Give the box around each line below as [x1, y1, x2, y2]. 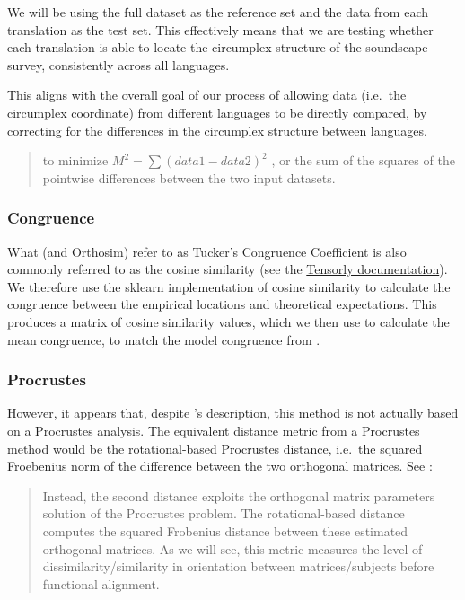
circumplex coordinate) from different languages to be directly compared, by [7, 102, 427, 121]
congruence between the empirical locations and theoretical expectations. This [7, 295, 437, 313]
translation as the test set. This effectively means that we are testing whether [7, 20, 434, 39]
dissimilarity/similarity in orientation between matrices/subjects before [42, 557, 434, 576]
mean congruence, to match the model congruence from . [7, 330, 320, 349]
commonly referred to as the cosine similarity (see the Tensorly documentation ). [7, 260, 448, 278]
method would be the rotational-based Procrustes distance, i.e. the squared [7, 438, 423, 457]
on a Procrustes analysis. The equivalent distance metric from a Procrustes [7, 420, 420, 439]
